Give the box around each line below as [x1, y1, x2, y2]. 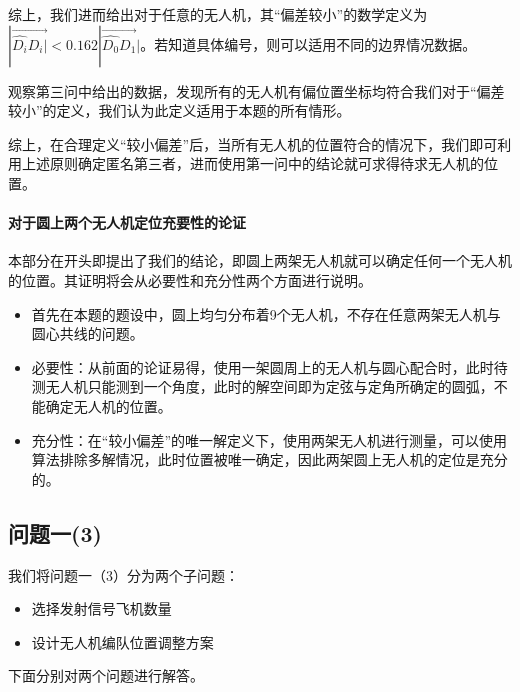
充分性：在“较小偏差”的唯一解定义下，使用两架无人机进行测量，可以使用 [31, 429, 508, 450]
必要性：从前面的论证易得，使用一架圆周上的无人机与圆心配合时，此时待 [31, 356, 508, 377]
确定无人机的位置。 [45, 395, 172, 416]
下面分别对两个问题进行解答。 [8, 665, 204, 686]
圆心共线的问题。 [31, 323, 144, 344]
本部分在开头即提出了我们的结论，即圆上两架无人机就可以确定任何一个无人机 [8, 250, 512, 271]
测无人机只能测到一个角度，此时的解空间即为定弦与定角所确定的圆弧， [31, 376, 494, 397]
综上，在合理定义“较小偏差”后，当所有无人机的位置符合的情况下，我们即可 [8, 133, 498, 154]
